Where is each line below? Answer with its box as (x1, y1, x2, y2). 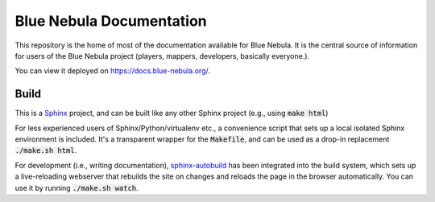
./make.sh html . (14, 146, 77, 155)
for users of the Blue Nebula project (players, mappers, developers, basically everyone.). (14, 51, 310, 60)
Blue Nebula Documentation (14, 12, 207, 30)
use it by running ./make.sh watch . (14, 183, 139, 192)
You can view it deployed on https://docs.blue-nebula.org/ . (14, 66, 211, 76)
